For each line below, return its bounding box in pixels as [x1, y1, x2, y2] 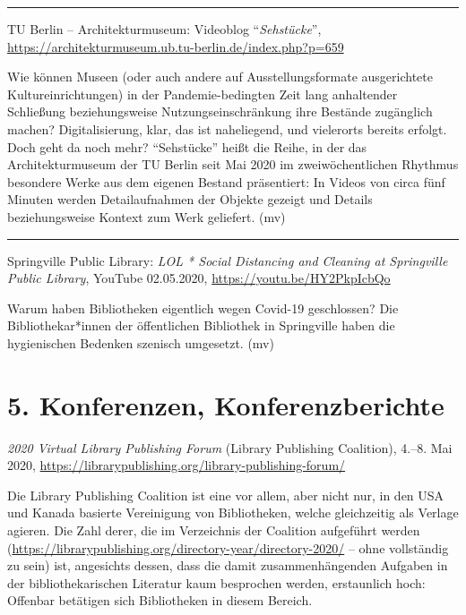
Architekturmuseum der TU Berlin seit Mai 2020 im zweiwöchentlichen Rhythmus [7, 155, 459, 174]
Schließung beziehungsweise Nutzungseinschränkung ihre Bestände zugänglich [7, 102, 433, 121]
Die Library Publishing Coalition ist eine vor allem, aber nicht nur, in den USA [7, 485, 444, 504]
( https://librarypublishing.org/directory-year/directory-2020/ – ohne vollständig [7, 538, 449, 557]
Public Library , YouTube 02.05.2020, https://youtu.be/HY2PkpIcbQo [7, 269, 391, 287]
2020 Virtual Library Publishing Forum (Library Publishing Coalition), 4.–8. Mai [7, 438, 453, 457]
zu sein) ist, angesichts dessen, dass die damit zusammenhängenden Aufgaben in [7, 556, 448, 575]
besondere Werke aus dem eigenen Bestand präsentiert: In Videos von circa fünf [7, 172, 445, 191]
